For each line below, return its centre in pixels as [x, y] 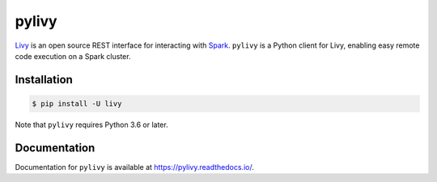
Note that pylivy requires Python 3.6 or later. [92, 125]
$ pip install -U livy [77, 104]
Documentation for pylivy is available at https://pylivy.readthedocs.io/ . [134, 167]
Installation [44, 80]
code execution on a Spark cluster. [73, 56]
